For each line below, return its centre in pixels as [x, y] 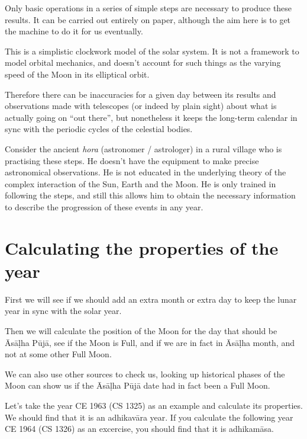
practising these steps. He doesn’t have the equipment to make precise [132, 160]
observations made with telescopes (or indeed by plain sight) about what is [141, 106]
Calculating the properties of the [142, 247]
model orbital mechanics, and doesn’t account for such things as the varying [143, 63]
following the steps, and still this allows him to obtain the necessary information [150, 195]
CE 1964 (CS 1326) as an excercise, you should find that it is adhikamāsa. [139, 429]
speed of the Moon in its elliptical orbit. [77, 74]
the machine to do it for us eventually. [74, 31]
